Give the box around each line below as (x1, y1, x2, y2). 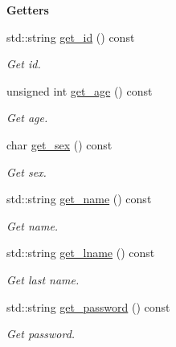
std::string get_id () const (6, 28, 135, 45)
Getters (6, 2, 49, 18)
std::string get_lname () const (6, 244, 155, 261)
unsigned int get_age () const (6, 82, 153, 99)
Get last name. (6, 271, 80, 288)
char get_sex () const (6, 136, 113, 153)
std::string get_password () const (6, 298, 170, 315)
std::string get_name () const (6, 190, 152, 207)
